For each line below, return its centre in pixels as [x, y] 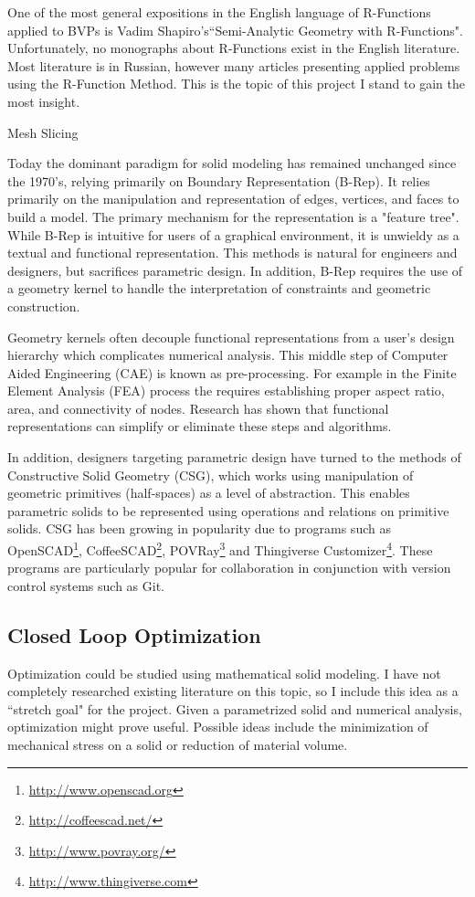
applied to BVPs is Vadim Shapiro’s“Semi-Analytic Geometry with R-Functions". [235, 30]
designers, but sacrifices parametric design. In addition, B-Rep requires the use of [235, 270]
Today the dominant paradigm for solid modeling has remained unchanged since [232, 163]
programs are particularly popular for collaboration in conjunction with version [229, 568]
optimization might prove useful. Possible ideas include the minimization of [218, 727]
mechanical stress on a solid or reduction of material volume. [178, 745]
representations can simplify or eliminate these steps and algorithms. [200, 426]
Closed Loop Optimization [134, 634]
